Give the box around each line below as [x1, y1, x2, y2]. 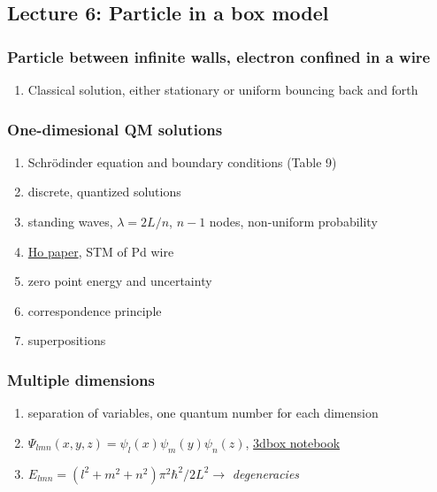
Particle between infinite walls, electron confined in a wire [7, 45, 431, 67]
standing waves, [27, 212, 113, 230]
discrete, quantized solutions [27, 182, 181, 201]
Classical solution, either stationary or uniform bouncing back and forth [27, 81, 418, 98]
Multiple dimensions [7, 368, 155, 390]
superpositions [27, 331, 106, 350]
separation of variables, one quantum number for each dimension [27, 404, 379, 422]
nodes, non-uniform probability [209, 212, 378, 230]
